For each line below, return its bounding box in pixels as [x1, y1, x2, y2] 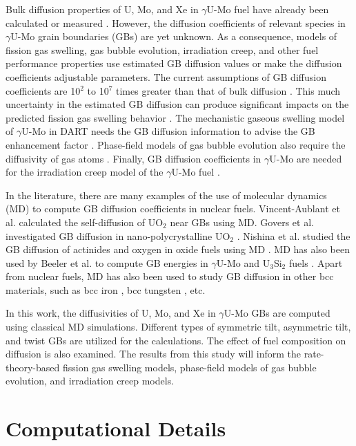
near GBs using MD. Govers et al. [170, 214, 314, 229]
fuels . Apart [288, 255, 343, 270]
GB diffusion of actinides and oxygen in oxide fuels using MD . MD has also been [6, 242, 350, 257]
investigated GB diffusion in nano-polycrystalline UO [6, 228, 230, 243]
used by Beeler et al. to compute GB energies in [6, 255, 208, 270]
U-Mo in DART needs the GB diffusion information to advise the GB [21, 124, 315, 138]
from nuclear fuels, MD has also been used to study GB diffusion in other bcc [6, 269, 334, 284]
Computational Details [6, 414, 226, 443]
